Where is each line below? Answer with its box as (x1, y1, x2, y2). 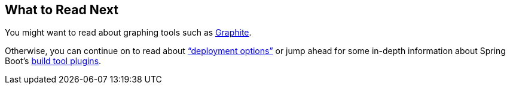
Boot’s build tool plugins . (5, 56, 102, 66)
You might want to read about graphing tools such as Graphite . (5, 27, 252, 38)
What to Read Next (5, 2, 118, 17)
